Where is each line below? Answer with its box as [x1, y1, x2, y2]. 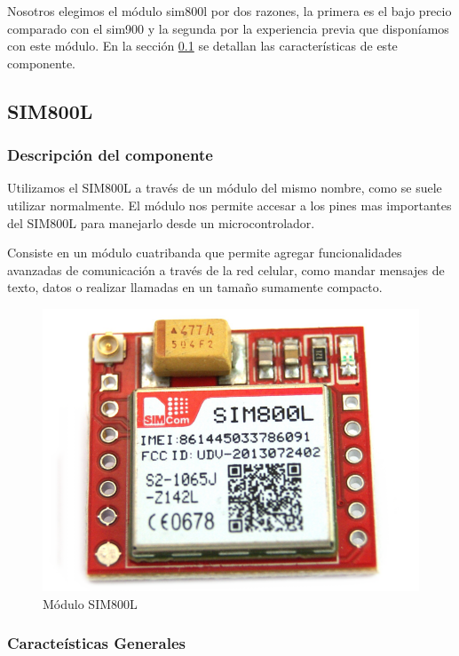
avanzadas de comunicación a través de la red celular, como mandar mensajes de [7, 260, 445, 279]
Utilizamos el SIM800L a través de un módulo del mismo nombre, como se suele [7, 178, 442, 197]
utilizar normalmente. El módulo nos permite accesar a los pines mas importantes [7, 195, 452, 214]
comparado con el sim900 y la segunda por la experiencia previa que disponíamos [7, 19, 449, 37]
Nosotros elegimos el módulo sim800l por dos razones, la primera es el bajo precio [7, 2, 452, 20]
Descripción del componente [7, 144, 213, 166]
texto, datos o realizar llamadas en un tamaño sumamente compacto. [7, 278, 383, 296]
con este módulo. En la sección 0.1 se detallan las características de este [7, 36, 398, 55]
